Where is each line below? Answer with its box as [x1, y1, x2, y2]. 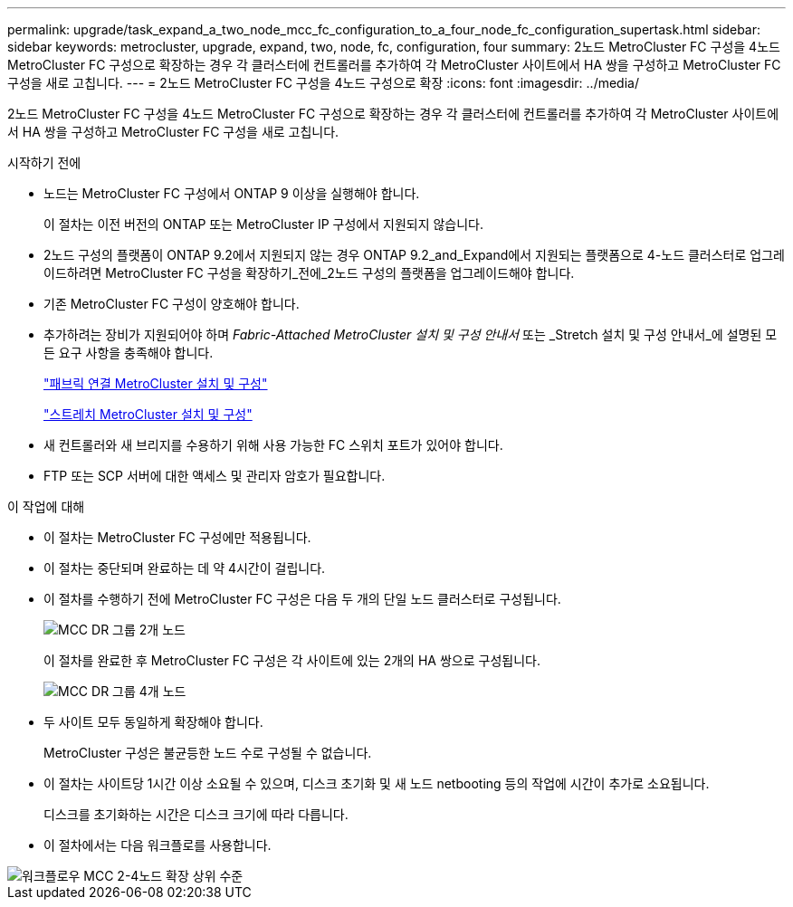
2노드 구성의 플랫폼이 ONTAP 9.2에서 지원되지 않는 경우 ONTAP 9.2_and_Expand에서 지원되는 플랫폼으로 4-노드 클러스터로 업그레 [43, 247, 785, 263]
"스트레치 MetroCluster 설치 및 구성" [43, 406, 253, 422]
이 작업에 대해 [7, 499, 85, 514]
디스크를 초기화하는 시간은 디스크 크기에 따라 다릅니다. [43, 807, 349, 822]
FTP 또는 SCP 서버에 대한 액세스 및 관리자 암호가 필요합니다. [43, 468, 386, 483]
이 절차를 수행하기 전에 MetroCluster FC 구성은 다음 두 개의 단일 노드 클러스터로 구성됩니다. [43, 591, 561, 606]
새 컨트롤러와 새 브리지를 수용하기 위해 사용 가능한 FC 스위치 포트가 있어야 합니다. [43, 437, 503, 453]
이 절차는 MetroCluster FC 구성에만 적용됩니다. [43, 530, 311, 545]
